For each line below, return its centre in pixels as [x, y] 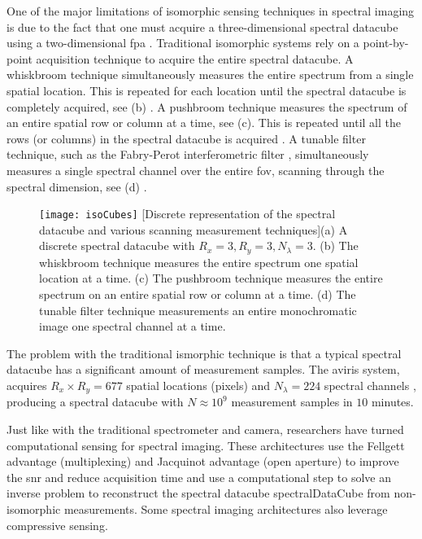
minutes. [392, 402]
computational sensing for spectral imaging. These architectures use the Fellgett [206, 445]
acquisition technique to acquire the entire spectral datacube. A [195, 58]
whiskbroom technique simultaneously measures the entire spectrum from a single [210, 74]
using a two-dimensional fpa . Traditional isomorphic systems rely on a [183, 43]
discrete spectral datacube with [117, 245]
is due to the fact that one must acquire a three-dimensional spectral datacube [202, 26]
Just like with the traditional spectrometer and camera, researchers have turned [205, 429]
